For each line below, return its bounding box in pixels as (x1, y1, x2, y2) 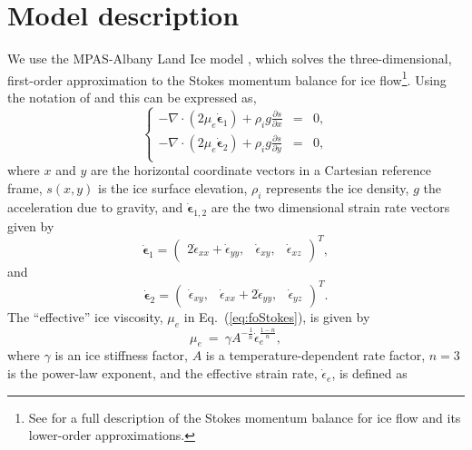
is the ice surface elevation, (98, 179, 248, 198)
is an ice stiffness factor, (54, 346, 188, 365)
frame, (7, 179, 43, 198)
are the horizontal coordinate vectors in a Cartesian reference (90, 161, 431, 180)
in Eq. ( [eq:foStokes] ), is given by (183, 307, 370, 326)
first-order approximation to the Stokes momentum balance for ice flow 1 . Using (7, 67, 447, 89)
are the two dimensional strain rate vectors (211, 197, 450, 216)
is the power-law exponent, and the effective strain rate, (7, 364, 318, 383)
